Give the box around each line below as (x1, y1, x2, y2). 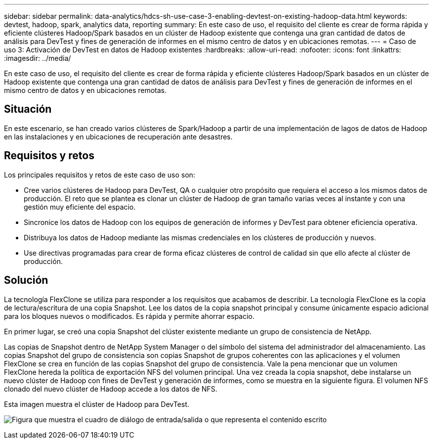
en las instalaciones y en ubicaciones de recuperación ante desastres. (4, 132, 233, 141)
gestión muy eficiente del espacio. (24, 202, 136, 211)
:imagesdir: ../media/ (4, 54, 71, 62)
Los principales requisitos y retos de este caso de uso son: (4, 170, 195, 179)
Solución (4, 274, 48, 287)
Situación (4, 103, 52, 116)
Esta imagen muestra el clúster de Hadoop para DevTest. (4, 399, 189, 408)
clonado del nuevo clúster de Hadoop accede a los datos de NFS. (4, 384, 217, 393)
